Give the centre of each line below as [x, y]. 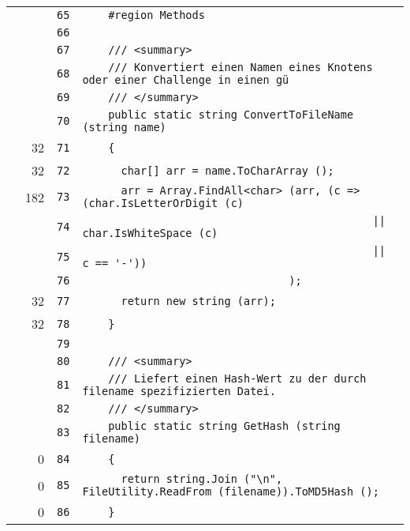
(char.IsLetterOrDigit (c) [163, 203]
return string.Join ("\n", [202, 479]
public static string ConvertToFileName [231, 115]
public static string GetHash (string [224, 426]
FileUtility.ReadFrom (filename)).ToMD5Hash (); [231, 491]
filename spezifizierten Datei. [179, 391]
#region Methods [157, 15]
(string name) [124, 127]
